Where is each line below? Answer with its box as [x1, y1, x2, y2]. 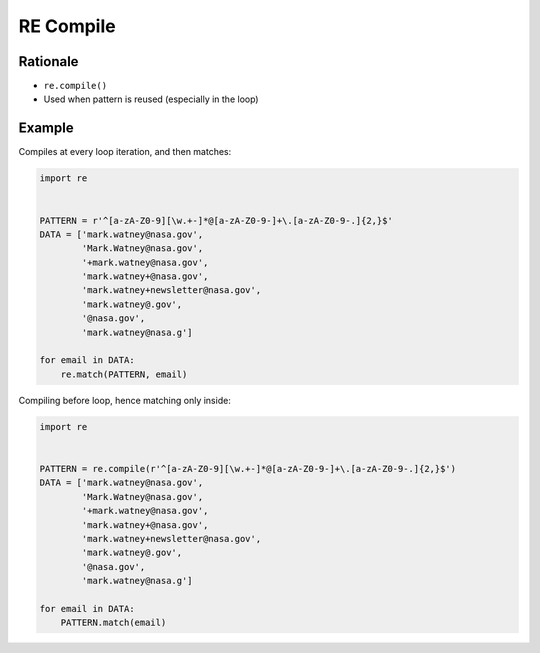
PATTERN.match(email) [60, 617, 167, 629]
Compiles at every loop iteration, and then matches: [18, 146, 232, 158]
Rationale [18, 53, 79, 70]
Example [18, 120, 74, 137]
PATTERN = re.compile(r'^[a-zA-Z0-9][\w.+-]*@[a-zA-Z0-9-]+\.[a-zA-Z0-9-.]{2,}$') [39, 463, 457, 474]
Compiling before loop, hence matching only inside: [18, 394, 232, 406]
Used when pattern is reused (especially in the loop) [43, 93, 259, 105]
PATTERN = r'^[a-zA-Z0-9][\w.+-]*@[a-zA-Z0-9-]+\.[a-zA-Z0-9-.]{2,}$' [39, 215, 394, 226]
